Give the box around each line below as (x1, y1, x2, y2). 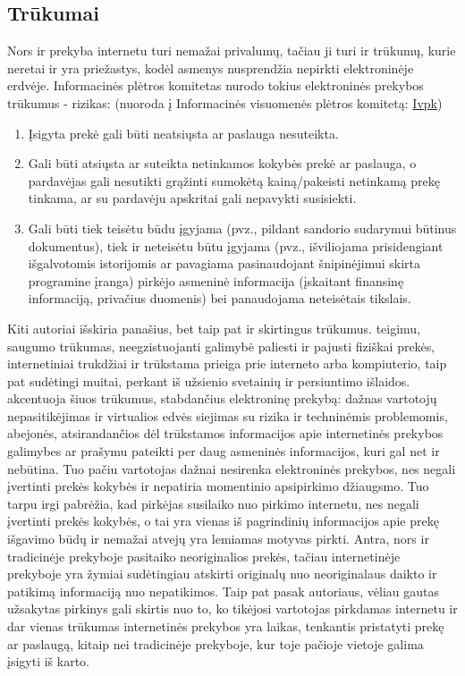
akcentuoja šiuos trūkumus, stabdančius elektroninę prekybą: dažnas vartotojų (7, 389, 437, 408)
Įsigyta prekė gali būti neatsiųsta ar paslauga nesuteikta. (28, 123, 339, 142)
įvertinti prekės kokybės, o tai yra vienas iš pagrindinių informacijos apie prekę (7, 511, 439, 530)
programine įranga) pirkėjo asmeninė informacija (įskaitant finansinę (28, 271, 404, 290)
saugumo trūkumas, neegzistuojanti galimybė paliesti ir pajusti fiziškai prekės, (7, 336, 435, 355)
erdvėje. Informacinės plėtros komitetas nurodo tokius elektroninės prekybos (7, 76, 424, 95)
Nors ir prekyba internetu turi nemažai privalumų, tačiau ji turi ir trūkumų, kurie (7, 41, 456, 60)
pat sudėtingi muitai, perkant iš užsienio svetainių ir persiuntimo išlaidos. (7, 371, 410, 390)
